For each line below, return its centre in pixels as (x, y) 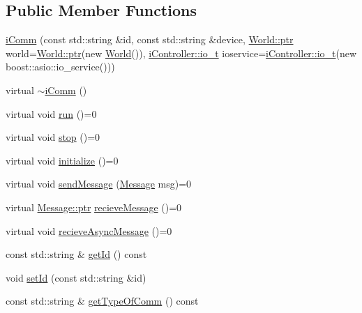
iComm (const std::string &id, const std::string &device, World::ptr (150, 39)
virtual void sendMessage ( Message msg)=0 (99, 184)
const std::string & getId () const (76, 254)
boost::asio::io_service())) (60, 67)
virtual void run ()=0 (51, 113)
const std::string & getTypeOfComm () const (102, 301)
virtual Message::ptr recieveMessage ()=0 (94, 207)
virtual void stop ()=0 (53, 137)
